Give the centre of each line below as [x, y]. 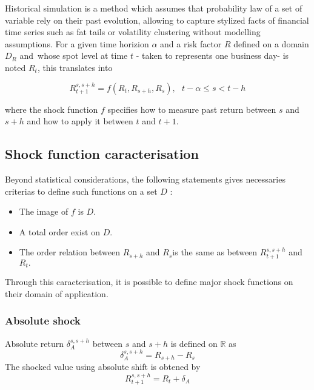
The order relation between [69, 252]
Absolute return [35, 343]
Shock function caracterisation [102, 154]
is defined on [194, 343]
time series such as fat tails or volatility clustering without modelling [133, 32]
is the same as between [215, 252]
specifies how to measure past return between [192, 109]
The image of [44, 211]
